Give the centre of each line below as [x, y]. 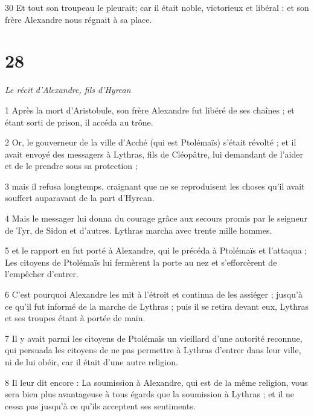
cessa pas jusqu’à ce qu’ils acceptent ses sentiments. [100, 405]
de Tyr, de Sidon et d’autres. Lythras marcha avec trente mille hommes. [139, 230]
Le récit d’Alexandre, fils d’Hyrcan [68, 90]
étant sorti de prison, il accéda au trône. [79, 122]
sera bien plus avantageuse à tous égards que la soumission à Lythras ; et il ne [149, 394]
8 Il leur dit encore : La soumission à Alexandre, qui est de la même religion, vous [156, 382]
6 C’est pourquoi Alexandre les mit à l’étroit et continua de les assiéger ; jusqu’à [154, 294]
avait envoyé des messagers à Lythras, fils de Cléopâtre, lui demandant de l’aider [154, 154]
